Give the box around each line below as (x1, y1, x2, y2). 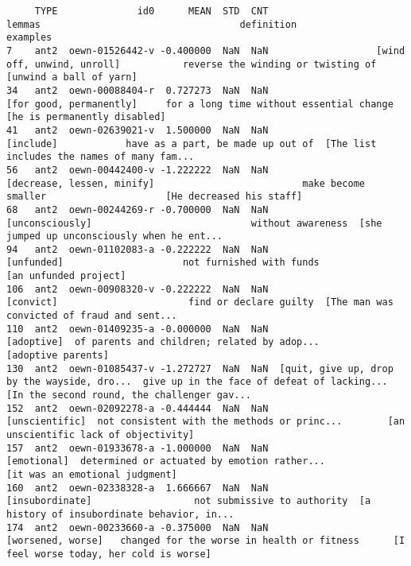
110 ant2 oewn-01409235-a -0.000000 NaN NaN (6, 323, 269, 335)
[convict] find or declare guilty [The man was (6, 297, 394, 308)
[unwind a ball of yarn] (6, 72, 138, 83)
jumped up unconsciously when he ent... (6, 231, 223, 242)
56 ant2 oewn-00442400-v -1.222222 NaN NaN (6, 164, 269, 176)
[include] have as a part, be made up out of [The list (6, 138, 377, 149)
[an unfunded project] (6, 270, 126, 282)
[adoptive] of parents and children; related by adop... (6, 336, 320, 348)
